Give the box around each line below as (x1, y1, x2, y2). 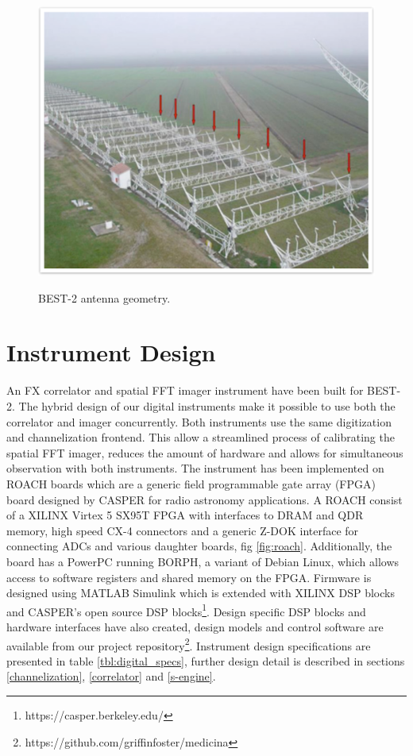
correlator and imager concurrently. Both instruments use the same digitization (6, 413, 392, 430)
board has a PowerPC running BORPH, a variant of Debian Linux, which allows (6, 553, 399, 569)
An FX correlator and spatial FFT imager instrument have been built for (6, 382, 364, 399)
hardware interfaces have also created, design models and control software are (6, 618, 384, 634)
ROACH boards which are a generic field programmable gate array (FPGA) (6, 475, 376, 492)
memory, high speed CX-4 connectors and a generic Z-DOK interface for (6, 522, 359, 538)
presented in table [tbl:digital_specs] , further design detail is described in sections (6, 652, 405, 669)
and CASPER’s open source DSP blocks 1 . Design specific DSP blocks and (6, 600, 366, 619)
